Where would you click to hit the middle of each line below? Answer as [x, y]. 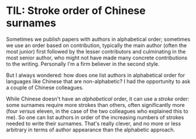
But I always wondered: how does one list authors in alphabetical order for [96, 75]
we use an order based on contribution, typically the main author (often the [97, 45]
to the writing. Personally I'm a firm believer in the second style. [83, 64]
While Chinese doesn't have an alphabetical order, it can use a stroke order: [98, 99]
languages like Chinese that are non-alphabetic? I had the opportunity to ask [98, 81]
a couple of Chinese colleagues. [45, 87]
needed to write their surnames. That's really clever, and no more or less [94, 123]
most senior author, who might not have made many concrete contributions [97, 58]
